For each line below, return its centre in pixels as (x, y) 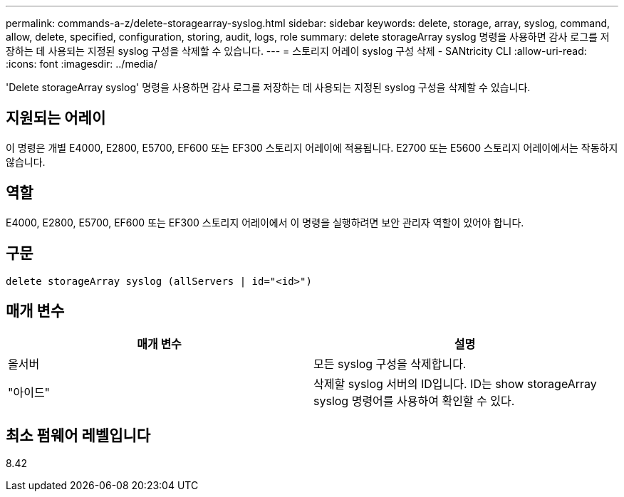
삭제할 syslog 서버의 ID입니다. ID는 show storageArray (455, 384)
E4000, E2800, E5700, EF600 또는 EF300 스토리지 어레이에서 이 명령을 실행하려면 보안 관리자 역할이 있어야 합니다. (265, 222)
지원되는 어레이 (56, 118)
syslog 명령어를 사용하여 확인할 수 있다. (414, 401)
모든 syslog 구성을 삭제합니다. (390, 364)
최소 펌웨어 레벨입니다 (78, 435)
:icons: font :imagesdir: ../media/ (82, 64)
